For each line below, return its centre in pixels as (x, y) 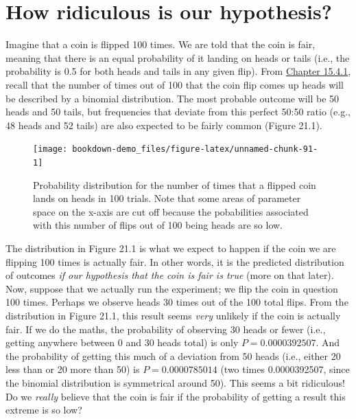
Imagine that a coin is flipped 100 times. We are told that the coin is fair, (161, 44)
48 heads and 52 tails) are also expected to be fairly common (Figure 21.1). (164, 125)
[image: (50, 149)
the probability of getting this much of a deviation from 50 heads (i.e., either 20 (173, 355)
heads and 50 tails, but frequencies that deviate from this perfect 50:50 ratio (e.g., (178, 112)
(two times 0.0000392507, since (285, 369)
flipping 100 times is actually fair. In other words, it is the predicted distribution (175, 261)
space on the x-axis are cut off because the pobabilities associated (171, 211)
